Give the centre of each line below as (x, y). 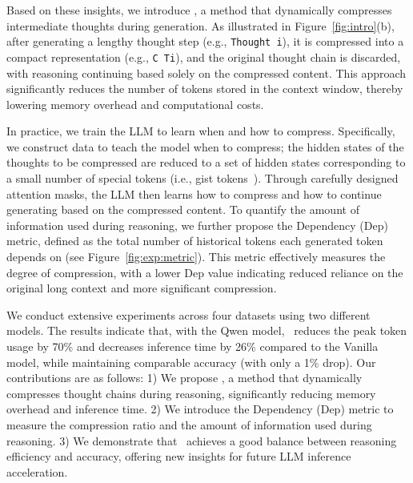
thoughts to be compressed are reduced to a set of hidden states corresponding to (206, 162)
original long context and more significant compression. (142, 288)
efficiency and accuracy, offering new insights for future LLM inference (179, 456)
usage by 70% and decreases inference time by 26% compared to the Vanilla (192, 346)
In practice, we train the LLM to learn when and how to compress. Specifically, (201, 131)
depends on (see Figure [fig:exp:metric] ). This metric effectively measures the (196, 257)
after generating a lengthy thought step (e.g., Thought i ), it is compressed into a (205, 41)
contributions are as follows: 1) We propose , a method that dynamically (184, 378)
